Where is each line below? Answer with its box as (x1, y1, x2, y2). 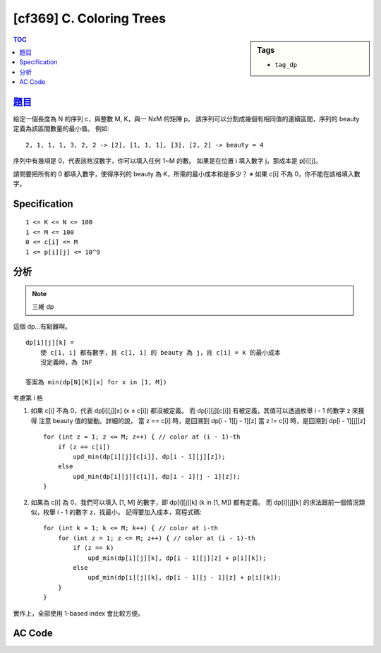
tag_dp (274, 61, 298, 68)
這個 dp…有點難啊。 (13, 322, 72, 331)
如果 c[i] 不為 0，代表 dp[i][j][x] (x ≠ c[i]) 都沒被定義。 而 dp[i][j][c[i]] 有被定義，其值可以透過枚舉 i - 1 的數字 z (30, 406, 351, 415)
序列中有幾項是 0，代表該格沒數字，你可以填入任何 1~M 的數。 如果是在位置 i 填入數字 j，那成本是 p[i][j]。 (13, 157, 322, 165)
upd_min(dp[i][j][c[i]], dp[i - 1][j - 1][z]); (73, 472, 241, 480)
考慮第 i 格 (13, 393, 44, 402)
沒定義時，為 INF (40, 358, 93, 366)
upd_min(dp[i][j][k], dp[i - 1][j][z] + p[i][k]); (87, 554, 267, 562)
